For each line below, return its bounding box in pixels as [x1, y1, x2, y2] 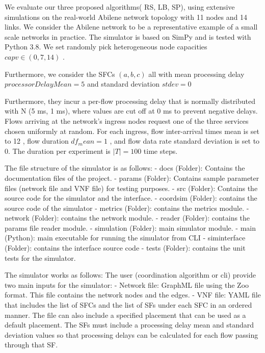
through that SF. [5, 339, 58, 350]
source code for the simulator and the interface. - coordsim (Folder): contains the [5, 193, 257, 203]
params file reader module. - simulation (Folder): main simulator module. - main [5, 222, 256, 233]
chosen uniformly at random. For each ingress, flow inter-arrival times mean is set [5, 125, 259, 136]
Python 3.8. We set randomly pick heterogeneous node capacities [5, 41, 207, 52]
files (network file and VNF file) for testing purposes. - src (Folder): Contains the [5, 182, 258, 193]
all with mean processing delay [148, 68, 245, 79]
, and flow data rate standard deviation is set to [110, 135, 260, 146]
